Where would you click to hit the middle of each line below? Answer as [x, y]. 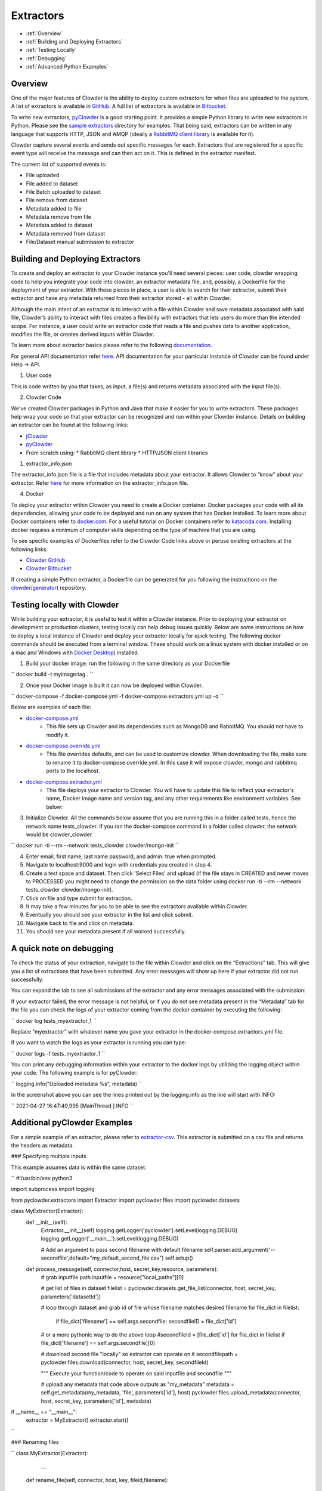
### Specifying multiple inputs [49, 1156]
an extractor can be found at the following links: [69, 425]
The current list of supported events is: [59, 164]
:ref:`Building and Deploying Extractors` [75, 41]
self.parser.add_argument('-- [240, 1249]
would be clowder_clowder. [60, 834]
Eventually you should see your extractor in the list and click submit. [109, 915]
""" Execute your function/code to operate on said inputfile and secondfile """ [136, 1373]
